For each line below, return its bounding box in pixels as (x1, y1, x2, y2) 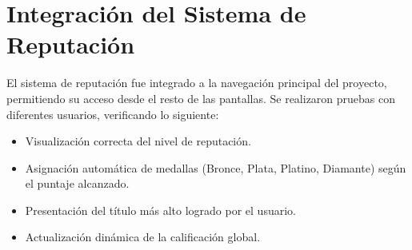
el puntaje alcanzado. (25, 175, 130, 192)
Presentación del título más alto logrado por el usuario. (25, 201, 296, 218)
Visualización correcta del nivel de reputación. (25, 133, 251, 149)
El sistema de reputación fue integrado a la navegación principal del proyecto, (6, 74, 387, 91)
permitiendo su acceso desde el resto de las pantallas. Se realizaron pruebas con (6, 89, 396, 106)
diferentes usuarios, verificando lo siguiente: (6, 105, 219, 122)
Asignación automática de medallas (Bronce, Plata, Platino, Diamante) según (25, 159, 406, 176)
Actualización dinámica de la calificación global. (25, 228, 261, 245)
